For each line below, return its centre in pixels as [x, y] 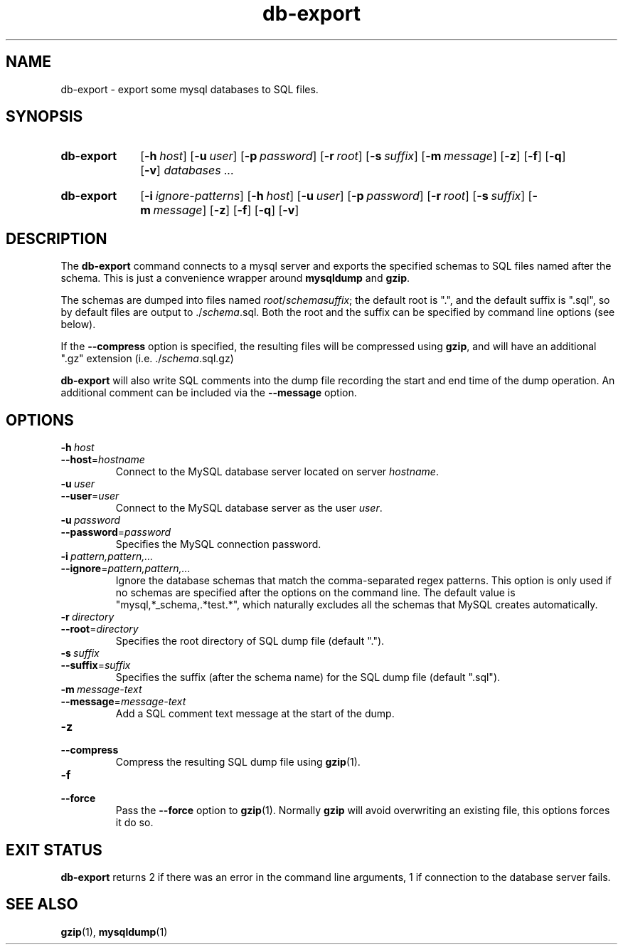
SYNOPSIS [44, 117]
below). [78, 324]
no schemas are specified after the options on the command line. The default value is [315, 593]
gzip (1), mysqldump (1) [114, 931]
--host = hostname [103, 460]
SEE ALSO [42, 904]
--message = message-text [123, 702]
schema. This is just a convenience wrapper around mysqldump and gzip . [235, 278]
